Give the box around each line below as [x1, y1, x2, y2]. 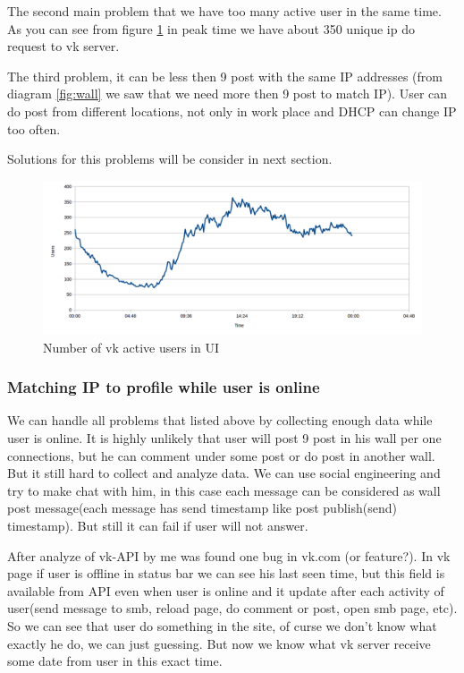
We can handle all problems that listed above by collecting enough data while [7, 411, 433, 430]
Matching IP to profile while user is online [7, 376, 320, 398]
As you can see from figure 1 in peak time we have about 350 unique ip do [7, 19, 415, 38]
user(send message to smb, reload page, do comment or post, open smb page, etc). [7, 599, 458, 618]
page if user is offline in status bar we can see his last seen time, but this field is [7, 564, 445, 583]
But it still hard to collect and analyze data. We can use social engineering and [7, 464, 441, 482]
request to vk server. [7, 37, 120, 55]
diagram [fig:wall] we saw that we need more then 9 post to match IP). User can [7, 84, 448, 103]
